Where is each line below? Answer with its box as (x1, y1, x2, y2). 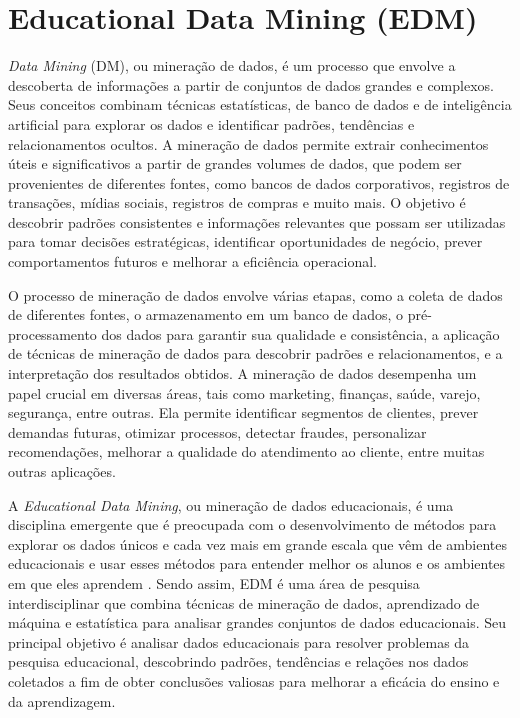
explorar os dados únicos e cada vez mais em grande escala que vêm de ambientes (8, 533, 508, 554)
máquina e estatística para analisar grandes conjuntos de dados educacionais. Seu (8, 612, 507, 633)
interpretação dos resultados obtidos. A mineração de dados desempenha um (8, 363, 477, 384)
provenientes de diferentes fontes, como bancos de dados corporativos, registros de (8, 172, 510, 193)
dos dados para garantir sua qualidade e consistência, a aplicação (101, 323, 500, 344)
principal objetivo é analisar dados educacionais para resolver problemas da (8, 631, 470, 652)
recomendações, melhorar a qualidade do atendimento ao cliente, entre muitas (8, 441, 485, 462)
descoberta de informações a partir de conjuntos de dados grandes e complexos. (8, 74, 494, 95)
